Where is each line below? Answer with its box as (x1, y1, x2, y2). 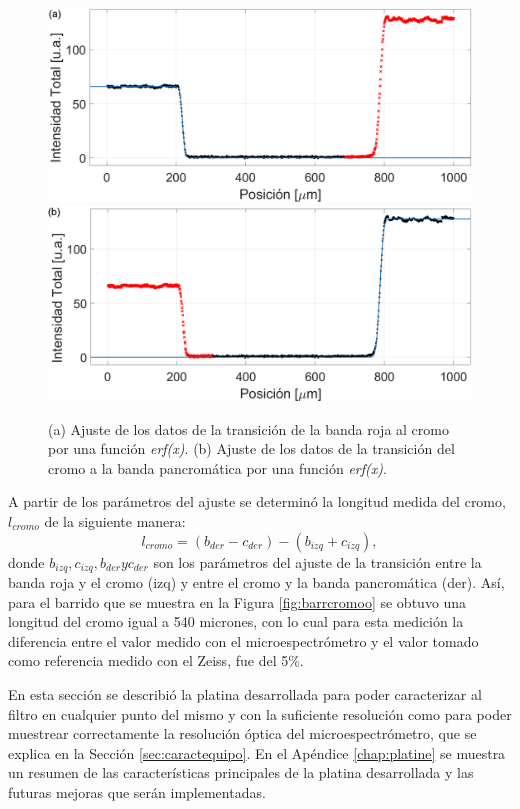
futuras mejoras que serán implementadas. (8, 781, 266, 802)
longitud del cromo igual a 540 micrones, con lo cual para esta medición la (8, 611, 464, 632)
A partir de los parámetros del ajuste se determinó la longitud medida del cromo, (8, 491, 506, 512)
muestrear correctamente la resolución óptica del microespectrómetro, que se (8, 723, 477, 744)
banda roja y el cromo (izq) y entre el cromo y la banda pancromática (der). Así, (8, 572, 505, 592)
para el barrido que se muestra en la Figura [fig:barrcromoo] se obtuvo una (8, 591, 467, 612)
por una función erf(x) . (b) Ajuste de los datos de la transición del (48, 438, 455, 459)
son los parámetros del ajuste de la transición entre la (153, 551, 482, 572)
